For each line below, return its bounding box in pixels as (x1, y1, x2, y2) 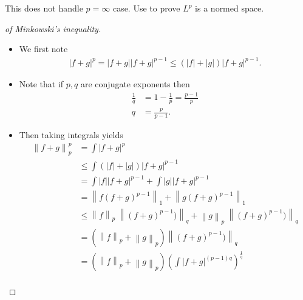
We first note (19, 42, 68, 55)
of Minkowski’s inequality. (5, 22, 101, 35)
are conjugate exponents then (80, 78, 190, 90)
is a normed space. (195, 2, 264, 14)
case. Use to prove (112, 2, 180, 14)
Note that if (19, 78, 64, 90)
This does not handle (5, 2, 83, 14)
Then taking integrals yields (19, 128, 123, 141)
